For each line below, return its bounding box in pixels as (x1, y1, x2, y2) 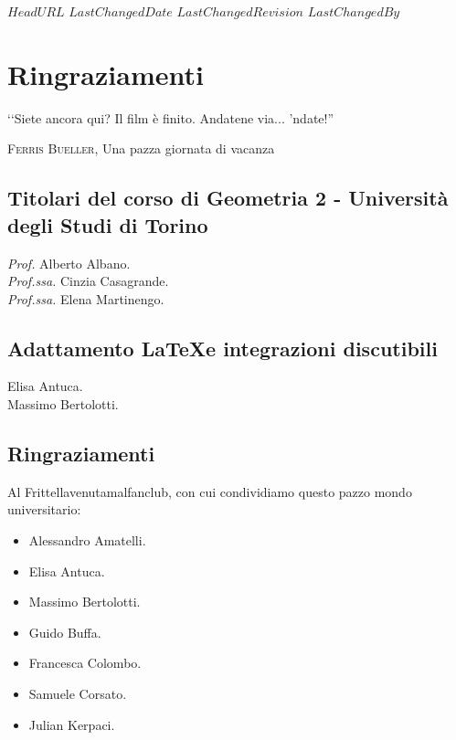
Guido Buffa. (28, 622, 101, 641)
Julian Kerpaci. (28, 714, 115, 734)
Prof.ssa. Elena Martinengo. (7, 289, 164, 308)
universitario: (7, 500, 81, 519)
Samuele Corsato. (28, 684, 127, 703)
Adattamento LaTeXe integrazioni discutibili (7, 333, 438, 362)
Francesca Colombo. (28, 653, 142, 672)
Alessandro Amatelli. (28, 531, 146, 550)
